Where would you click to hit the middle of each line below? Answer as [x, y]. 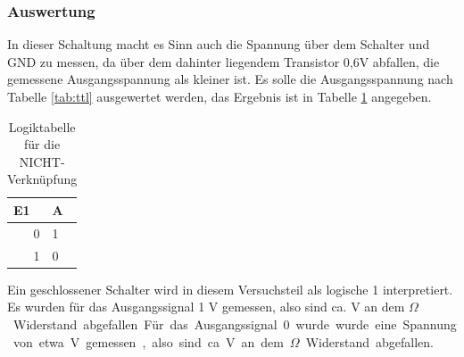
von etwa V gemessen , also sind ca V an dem [148, 341]
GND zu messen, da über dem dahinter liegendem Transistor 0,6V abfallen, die [224, 61]
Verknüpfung [42, 179]
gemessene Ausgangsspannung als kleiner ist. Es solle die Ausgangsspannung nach [230, 79]
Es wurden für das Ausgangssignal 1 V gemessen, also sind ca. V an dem [206, 307]
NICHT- [42, 161]
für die [42, 144]
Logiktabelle [42, 126]
